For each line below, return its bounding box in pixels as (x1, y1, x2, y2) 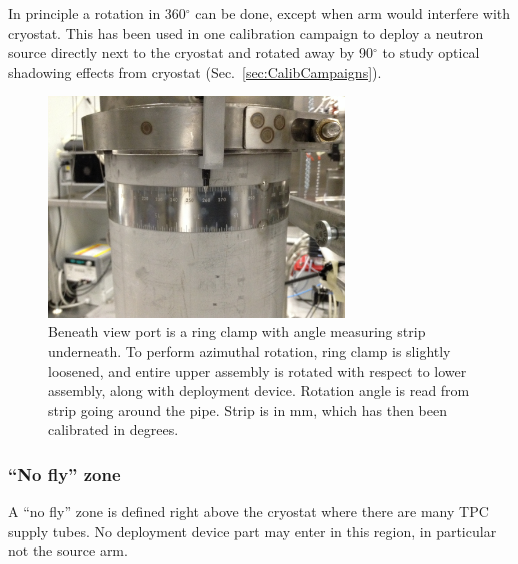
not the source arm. (8, 540, 128, 561)
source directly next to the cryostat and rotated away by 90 (8, 42, 374, 63)
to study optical (382, 42, 480, 63)
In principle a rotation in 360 (8, 3, 186, 23)
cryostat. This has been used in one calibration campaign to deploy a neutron (8, 22, 484, 43)
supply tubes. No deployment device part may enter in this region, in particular (8, 520, 497, 541)
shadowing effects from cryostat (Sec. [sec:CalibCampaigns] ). (8, 61, 382, 82)
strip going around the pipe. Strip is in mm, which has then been (48, 399, 447, 420)
